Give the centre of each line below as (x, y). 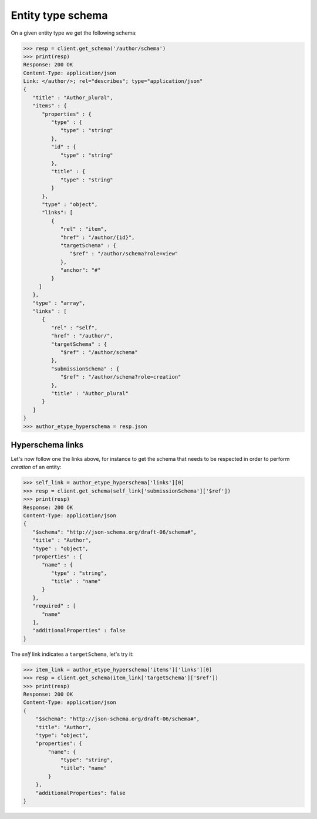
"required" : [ (54, 606)
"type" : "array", (59, 303)
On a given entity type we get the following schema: (74, 33)
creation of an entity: (36, 467)
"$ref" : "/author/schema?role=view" (124, 254)
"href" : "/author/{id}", (97, 237)
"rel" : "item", (84, 229)
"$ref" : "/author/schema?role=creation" (121, 377)
